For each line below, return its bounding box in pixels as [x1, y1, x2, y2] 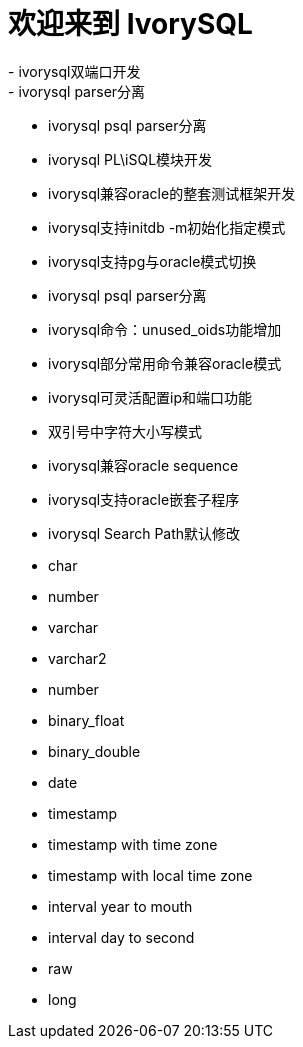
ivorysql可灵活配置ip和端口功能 [48, 388, 253, 406]
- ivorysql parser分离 [8, 82, 146, 100]
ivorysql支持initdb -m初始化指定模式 [48, 218, 286, 236]
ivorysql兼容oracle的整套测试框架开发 [48, 184, 296, 202]
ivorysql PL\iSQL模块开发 [48, 150, 213, 168]
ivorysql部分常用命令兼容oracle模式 [48, 354, 282, 372]
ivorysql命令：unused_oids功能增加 [48, 320, 282, 338]
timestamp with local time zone [48, 866, 253, 884]
